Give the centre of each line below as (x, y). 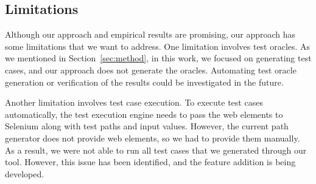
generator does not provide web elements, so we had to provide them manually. (153, 138)
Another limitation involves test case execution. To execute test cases (134, 102)
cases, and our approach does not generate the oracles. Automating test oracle (151, 70)
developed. (25, 173)
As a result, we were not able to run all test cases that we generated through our (156, 150)
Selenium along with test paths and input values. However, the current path (147, 126)
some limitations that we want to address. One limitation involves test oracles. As (158, 46)
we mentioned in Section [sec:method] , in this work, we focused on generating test (158, 58)
